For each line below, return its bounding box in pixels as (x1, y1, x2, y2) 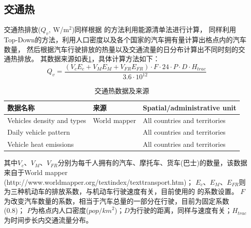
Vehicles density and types (7, 115, 86, 125)
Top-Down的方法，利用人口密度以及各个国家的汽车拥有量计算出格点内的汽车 (4, 35, 247, 44)
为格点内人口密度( (31, 205, 89, 215)
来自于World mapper (4, 167, 68, 177)
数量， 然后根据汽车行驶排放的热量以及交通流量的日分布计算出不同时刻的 (4, 44, 238, 54)
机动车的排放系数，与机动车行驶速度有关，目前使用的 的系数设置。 (24, 186, 238, 196)
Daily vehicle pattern (7, 127, 70, 137)
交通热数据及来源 (95, 86, 150, 96)
